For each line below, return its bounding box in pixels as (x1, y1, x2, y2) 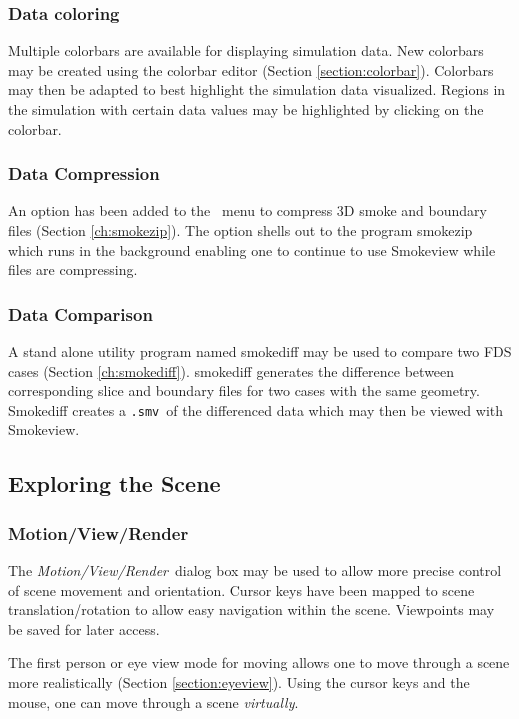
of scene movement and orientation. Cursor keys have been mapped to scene (8, 579, 475, 600)
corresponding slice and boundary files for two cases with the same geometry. (8, 380, 480, 401)
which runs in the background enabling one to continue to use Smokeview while (8, 239, 496, 260)
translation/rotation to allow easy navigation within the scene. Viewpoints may (8, 599, 495, 620)
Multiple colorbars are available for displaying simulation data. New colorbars (8, 40, 484, 61)
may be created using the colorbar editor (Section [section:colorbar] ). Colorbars (8, 59, 494, 80)
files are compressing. (8, 259, 138, 280)
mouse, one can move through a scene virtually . (8, 691, 299, 712)
